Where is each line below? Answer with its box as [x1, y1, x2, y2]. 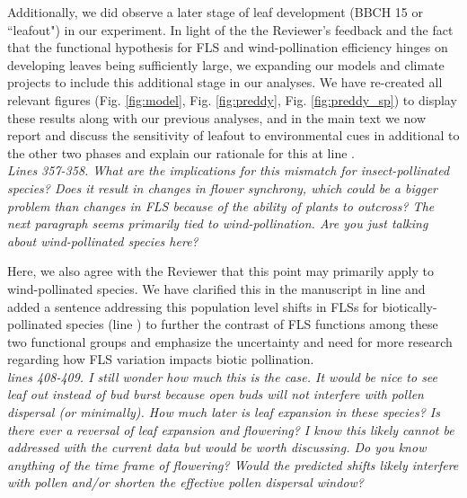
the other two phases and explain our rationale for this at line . [7, 143, 355, 162]
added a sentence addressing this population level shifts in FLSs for [7, 297, 378, 316]
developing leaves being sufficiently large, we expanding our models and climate [7, 55, 445, 74]
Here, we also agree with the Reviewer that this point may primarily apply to [7, 262, 434, 280]
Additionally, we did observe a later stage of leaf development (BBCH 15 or [7, 3, 424, 21]
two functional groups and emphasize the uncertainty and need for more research [7, 332, 453, 351]
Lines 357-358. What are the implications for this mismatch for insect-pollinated [7, 161, 450, 180]
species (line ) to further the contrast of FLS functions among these [66, 315, 438, 333]
